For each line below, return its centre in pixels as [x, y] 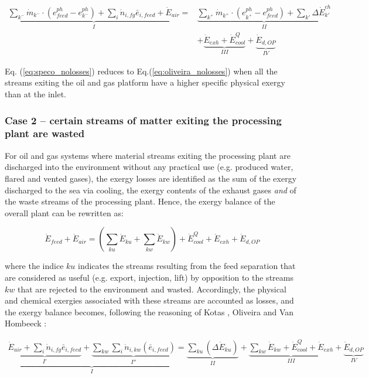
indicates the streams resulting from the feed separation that [187, 266]
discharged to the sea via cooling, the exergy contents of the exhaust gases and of [151, 190]
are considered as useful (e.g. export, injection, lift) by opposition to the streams [149, 277]
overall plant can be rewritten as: [64, 212]
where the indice [34, 266]
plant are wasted [45, 133]
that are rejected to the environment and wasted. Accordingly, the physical [152, 289]
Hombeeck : [26, 323]
